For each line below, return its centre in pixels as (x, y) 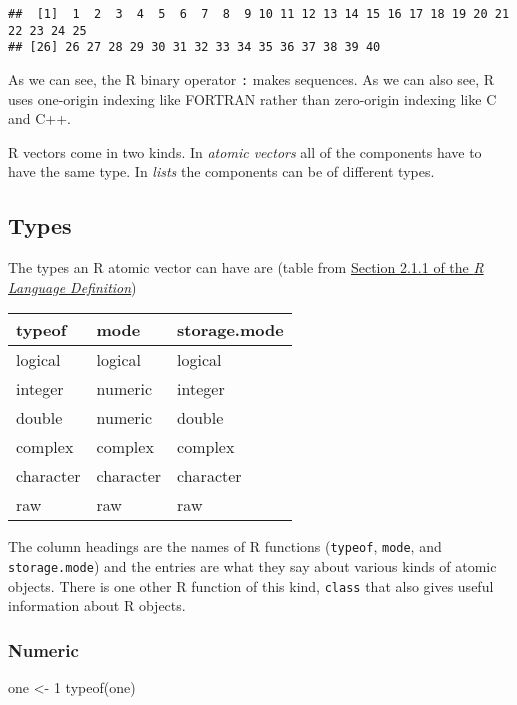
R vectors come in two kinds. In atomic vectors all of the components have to (245, 151)
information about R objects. (97, 605)
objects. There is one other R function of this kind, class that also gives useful (251, 585)
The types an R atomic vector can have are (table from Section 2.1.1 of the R (246, 267)
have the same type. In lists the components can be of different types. (221, 171)
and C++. (40, 118)
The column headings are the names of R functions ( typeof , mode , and (225, 546)
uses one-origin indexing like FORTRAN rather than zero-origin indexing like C (252, 98)
